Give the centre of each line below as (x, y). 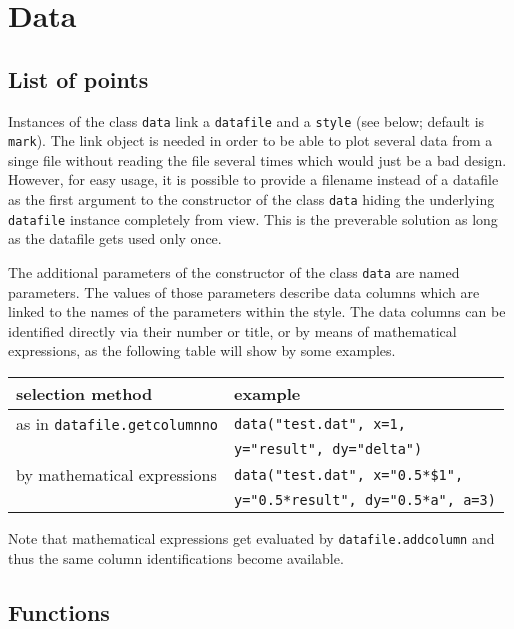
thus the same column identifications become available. (176, 557)
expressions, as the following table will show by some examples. (202, 350)
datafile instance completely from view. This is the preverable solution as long (253, 218)
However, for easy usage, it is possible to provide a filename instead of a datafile (253, 179)
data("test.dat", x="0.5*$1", (349, 474)
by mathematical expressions (116, 475)
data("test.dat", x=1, (320, 423)
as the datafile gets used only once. (115, 238)
